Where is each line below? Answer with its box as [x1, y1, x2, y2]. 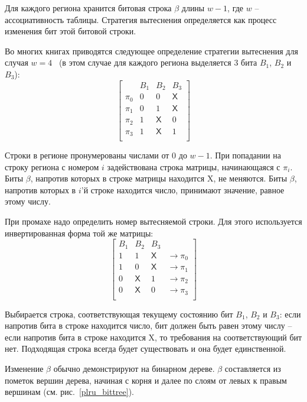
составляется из [224, 362, 281, 375]
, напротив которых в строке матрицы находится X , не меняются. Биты [30, 172, 288, 184]
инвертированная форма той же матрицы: [5, 226, 153, 239]
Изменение [5, 362, 44, 375]
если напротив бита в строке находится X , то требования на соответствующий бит [5, 330, 302, 343]
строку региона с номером [5, 160, 99, 173]
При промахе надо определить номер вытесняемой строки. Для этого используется [5, 215, 302, 227]
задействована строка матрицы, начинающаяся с [107, 160, 280, 173]
